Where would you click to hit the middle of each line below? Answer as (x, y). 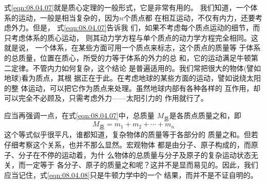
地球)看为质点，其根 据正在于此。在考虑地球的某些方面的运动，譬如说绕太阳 (133, 78)
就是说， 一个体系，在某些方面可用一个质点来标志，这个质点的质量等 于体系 (132, 48)
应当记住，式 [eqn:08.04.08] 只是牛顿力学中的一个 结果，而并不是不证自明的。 (131, 174)
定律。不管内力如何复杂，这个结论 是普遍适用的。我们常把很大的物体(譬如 (136, 68)
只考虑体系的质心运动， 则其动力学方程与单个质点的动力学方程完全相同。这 (131, 37)
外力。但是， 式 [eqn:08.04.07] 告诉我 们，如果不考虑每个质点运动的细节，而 (136, 27)
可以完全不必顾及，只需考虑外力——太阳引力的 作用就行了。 (106, 98)
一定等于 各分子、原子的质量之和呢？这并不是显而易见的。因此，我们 (142, 165)
